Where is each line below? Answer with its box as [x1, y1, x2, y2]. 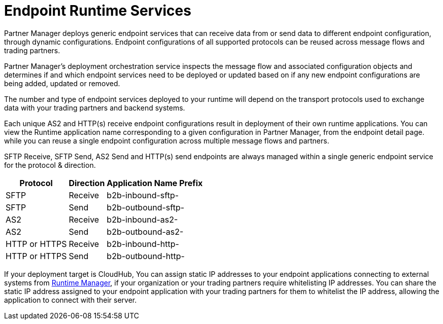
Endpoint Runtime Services [4, 2, 191, 19]
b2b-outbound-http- [107, 250, 185, 261]
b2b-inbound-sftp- [107, 190, 179, 200]
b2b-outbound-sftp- [107, 202, 185, 212]
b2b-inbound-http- [107, 238, 179, 249]
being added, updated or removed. [4, 79, 120, 88]
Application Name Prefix [107, 177, 203, 188]
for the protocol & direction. [4, 160, 96, 169]
